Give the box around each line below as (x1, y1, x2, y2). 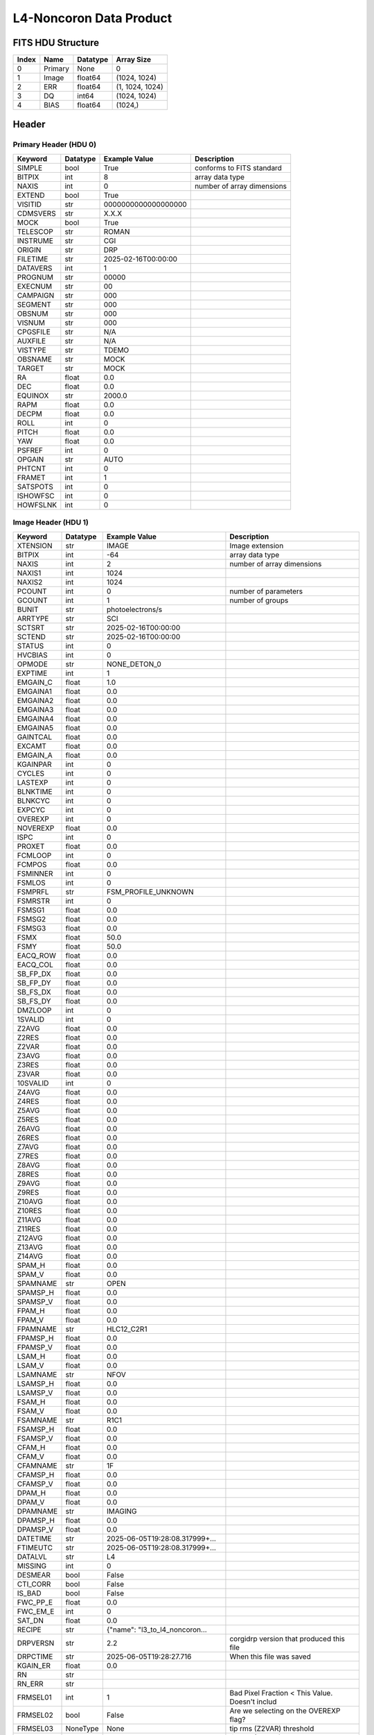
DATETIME (17, 1534, 52, 1543)
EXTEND (17, 190, 45, 200)
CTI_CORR (17, 1579, 51, 1589)
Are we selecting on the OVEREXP (229, 1706, 341, 1716)
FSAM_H (17, 1397, 46, 1407)
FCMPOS (17, 859, 48, 869)
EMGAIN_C (17, 677, 53, 687)
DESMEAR (17, 1570, 51, 1580)
